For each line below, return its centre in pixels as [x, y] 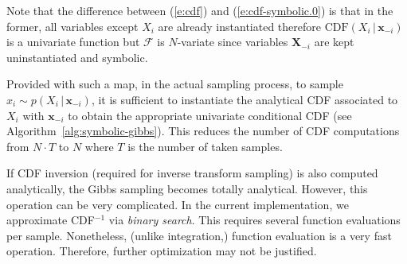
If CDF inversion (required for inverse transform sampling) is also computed [192, 173]
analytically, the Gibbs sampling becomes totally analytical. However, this [187, 188]
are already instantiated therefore [239, 26]
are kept [334, 42]
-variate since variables [233, 42]
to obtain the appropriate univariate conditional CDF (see [210, 115]
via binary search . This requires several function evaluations [254, 220]
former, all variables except [72, 26]
